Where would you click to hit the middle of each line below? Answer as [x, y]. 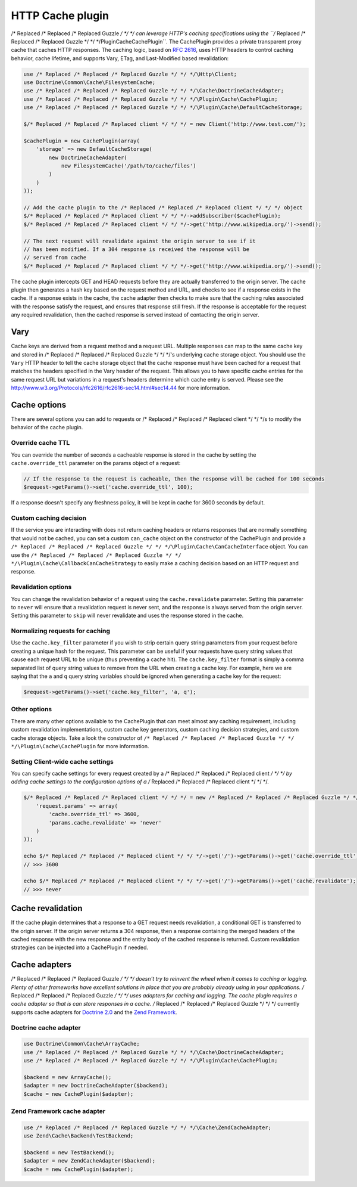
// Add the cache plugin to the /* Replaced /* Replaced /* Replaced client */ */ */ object [163, 207]
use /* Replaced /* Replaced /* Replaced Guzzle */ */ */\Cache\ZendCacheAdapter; [148, 1127]
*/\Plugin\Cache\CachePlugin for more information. [80, 746]
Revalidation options [41, 587]
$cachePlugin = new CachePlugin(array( [82, 141]
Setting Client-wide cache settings [62, 761]
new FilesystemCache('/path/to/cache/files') [129, 166]
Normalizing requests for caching [60, 631]
